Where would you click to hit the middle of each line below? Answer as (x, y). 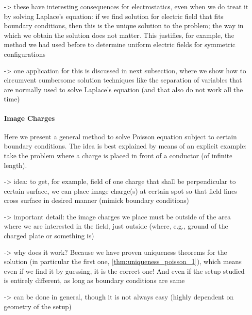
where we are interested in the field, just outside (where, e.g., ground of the (116, 226)
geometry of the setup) (38, 306)
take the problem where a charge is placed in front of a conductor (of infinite (118, 155)
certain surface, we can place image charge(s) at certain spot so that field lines (121, 191)
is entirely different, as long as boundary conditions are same (94, 280)
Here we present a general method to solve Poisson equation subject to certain (120, 136)
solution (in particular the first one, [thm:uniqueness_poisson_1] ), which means (123, 261)
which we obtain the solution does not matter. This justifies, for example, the (119, 35)
